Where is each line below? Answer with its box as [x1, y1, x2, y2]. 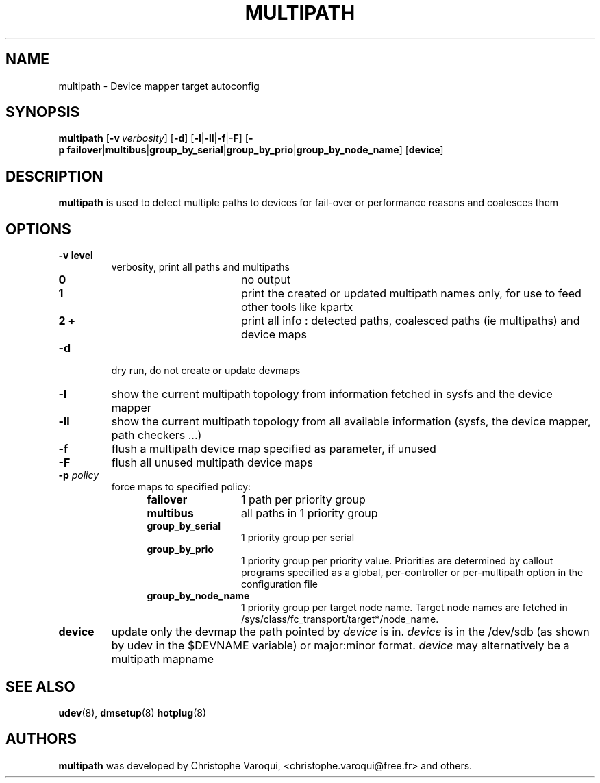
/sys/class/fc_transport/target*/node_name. [241, 613, 439, 625]
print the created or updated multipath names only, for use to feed [240, 286, 582, 301]
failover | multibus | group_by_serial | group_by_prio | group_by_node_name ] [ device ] [66, 144, 444, 156]
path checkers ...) [111, 428, 202, 443]
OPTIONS [5, 220, 71, 238]
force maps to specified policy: [111, 481, 251, 493]
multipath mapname [111, 652, 214, 667]
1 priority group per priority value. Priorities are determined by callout [241, 555, 553, 567]
